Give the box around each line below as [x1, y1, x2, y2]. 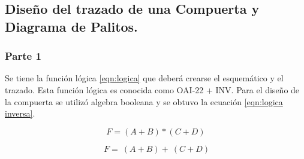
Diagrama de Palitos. [5, 17, 138, 35]
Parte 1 [5, 48, 41, 63]
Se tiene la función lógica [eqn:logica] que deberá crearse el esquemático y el [5, 72, 284, 84]
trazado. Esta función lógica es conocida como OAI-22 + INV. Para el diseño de [5, 83, 300, 96]
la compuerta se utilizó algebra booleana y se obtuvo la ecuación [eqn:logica [5, 95, 283, 108]
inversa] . [5, 107, 35, 120]
